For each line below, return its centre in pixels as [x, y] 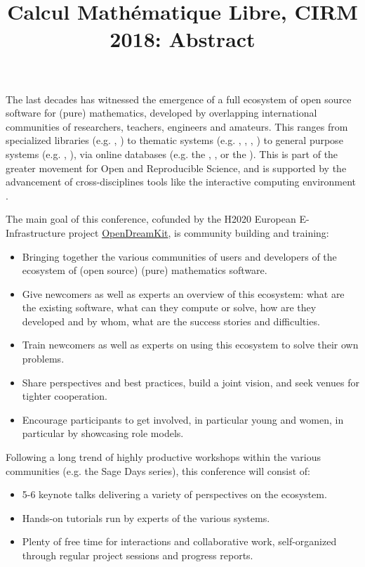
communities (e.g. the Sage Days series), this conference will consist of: [158, 470]
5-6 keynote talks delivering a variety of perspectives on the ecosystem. [174, 494]
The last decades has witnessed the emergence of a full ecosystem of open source [179, 99]
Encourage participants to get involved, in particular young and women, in [183, 419]
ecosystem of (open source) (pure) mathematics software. [145, 270]
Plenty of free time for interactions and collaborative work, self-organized [179, 541]
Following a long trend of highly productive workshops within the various [164, 457]
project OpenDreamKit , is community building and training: [199, 232]
